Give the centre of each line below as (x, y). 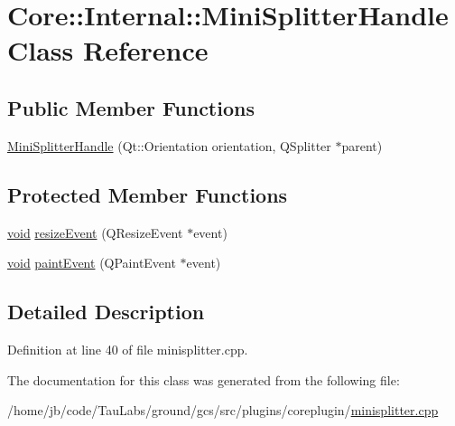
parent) (362, 145)
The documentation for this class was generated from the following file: (204, 379)
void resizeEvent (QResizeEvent (95, 232)
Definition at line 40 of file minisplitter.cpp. (128, 349)
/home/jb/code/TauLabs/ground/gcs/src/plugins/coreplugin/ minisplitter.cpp (223, 410)
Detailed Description (106, 312)
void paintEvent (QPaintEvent (92, 263)
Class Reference (108, 50)
